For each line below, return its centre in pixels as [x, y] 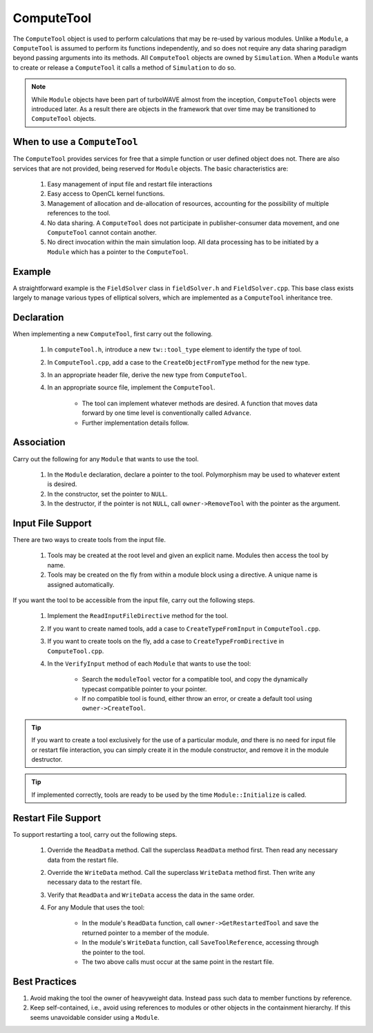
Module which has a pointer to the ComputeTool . [118, 251]
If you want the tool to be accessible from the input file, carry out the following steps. [134, 600]
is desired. [62, 484]
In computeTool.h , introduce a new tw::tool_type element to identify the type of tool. [174, 349]
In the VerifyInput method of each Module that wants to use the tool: [149, 664]
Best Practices [45, 982]
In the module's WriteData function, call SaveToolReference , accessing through [200, 943]
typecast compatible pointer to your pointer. [144, 689]
